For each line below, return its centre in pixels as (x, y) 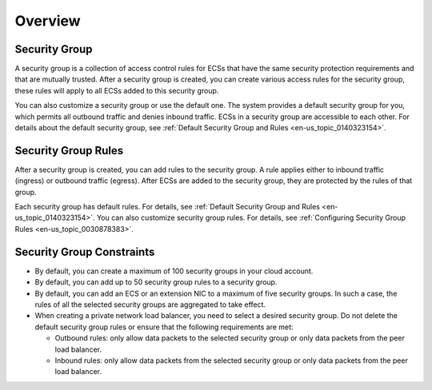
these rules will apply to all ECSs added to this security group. (117, 90)
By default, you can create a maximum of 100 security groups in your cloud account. (174, 271)
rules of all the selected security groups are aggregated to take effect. (150, 304)
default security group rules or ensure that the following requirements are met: (164, 327)
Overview (48, 21)
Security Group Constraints (85, 252)
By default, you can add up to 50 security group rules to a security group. (156, 282)
